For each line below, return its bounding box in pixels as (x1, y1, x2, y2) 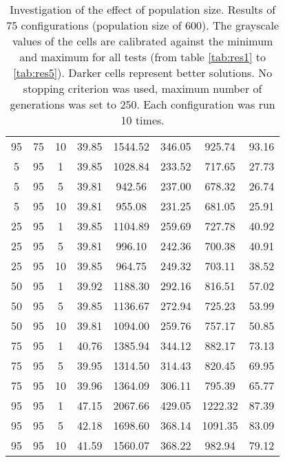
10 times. (120, 112, 165, 128)
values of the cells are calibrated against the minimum (12, 33, 273, 49)
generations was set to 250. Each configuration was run (10, 96, 275, 112)
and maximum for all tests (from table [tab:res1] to (19, 49, 266, 65)
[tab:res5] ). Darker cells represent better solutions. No (13, 65, 273, 80)
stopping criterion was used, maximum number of (23, 80, 262, 96)
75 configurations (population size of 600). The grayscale (6, 17, 279, 33)
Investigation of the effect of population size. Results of (10, 1, 276, 17)
